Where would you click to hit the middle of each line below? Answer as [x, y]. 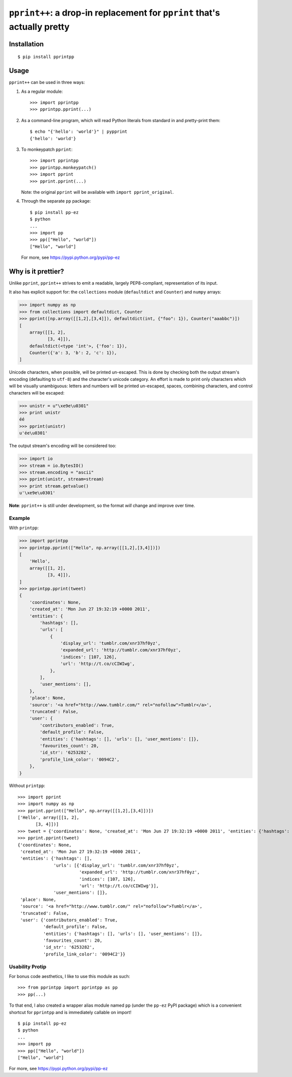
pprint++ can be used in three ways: [47, 83]
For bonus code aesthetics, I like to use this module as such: [70, 976]
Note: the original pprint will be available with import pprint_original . [98, 192]
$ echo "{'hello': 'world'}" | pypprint [79, 132]
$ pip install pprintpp [46, 57]
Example [19, 518]
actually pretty [39, 27]
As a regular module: [42, 91]
